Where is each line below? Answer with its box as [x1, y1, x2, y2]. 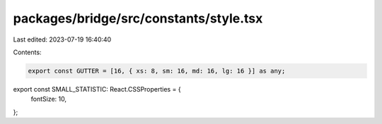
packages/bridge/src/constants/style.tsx [13, 11, 263, 26]
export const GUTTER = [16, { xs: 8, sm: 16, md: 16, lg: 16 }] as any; [28, 67, 286, 75]
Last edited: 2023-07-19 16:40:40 [13, 35, 112, 44]
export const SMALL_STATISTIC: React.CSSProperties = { [13, 85, 181, 93]
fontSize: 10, [30, 95, 67, 104]
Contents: [13, 48, 42, 56]
